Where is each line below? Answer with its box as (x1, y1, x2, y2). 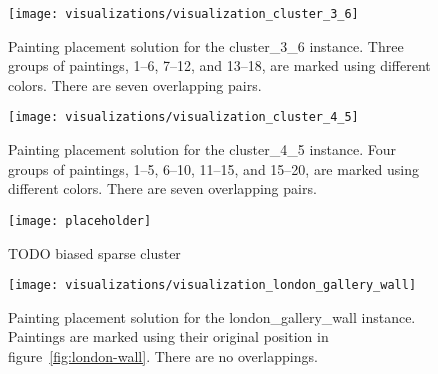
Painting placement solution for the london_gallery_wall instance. (8, 306, 416, 327)
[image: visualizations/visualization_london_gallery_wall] (8, 278, 417, 293)
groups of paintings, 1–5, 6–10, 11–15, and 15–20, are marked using (8, 158, 420, 179)
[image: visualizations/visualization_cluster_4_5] (8, 110, 359, 125)
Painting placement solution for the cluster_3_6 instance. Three (8, 35, 404, 56)
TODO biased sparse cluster (8, 242, 181, 263)
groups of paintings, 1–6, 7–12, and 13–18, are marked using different (8, 55, 431, 76)
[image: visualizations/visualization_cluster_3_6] (8, 7, 359, 21)
